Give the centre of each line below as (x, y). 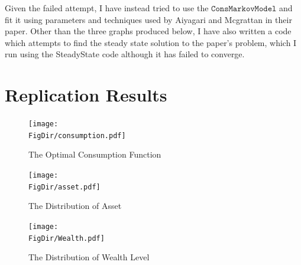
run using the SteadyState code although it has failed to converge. (125, 54)
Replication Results (86, 95)
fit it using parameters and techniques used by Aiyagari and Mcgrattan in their (148, 19)
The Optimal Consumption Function (95, 154)
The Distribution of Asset (75, 206)
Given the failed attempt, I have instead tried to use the (107, 8)
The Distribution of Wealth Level (89, 257)
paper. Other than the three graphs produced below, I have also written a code (148, 31)
